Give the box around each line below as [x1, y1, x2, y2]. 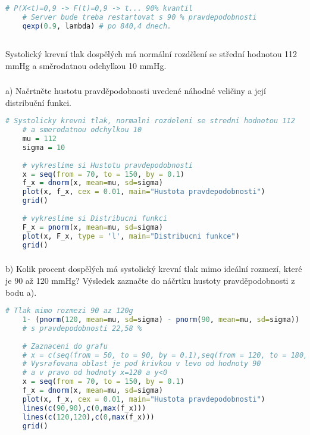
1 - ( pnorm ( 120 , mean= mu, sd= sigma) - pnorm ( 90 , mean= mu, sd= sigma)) [22, 315, 300, 324]
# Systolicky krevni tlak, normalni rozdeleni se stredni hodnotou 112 [5, 117, 295, 126]
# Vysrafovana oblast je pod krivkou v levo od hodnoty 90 [22, 359, 261, 368]
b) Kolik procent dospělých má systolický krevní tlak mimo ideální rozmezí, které [5, 262, 302, 275]
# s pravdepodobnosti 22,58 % [22, 324, 142, 333]
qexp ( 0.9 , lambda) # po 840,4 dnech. [22, 21, 172, 30]
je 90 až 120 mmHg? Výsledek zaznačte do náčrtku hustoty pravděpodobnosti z [5, 274, 295, 286]
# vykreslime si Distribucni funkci [22, 214, 168, 223]
